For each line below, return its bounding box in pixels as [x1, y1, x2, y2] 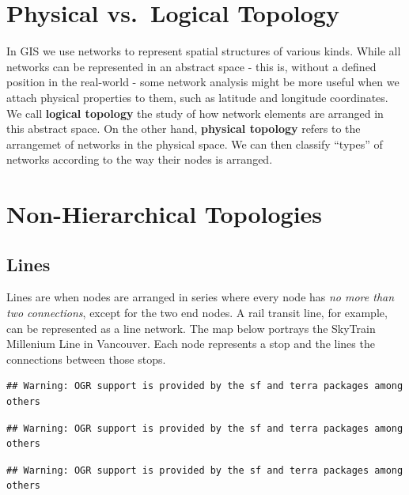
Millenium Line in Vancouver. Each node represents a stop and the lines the [6, 335, 375, 352]
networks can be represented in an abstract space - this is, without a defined [6, 58, 377, 74]
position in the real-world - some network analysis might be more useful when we [6, 74, 400, 90]
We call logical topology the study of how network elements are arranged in [6, 104, 384, 121]
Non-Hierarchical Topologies [6, 198, 323, 230]
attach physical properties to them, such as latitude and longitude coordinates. [6, 89, 388, 105]
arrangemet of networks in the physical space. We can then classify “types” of [6, 135, 383, 152]
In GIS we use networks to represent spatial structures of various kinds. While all [6, 43, 401, 59]
